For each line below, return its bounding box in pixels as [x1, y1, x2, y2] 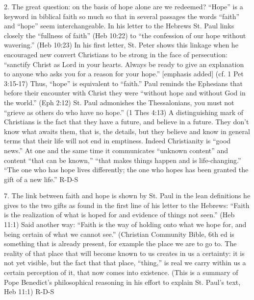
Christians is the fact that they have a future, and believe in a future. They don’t [4, 116, 249, 127]
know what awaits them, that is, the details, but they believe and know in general [4, 126, 250, 136]
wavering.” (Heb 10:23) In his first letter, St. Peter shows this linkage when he [4, 40, 238, 50]
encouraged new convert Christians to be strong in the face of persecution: [4, 49, 228, 59]
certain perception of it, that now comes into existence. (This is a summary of [4, 267, 238, 277]
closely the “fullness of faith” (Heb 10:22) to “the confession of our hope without [4, 30, 246, 40]
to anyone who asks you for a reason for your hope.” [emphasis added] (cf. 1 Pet [4, 69, 244, 79]
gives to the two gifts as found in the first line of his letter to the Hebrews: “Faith [4, 200, 250, 210]
